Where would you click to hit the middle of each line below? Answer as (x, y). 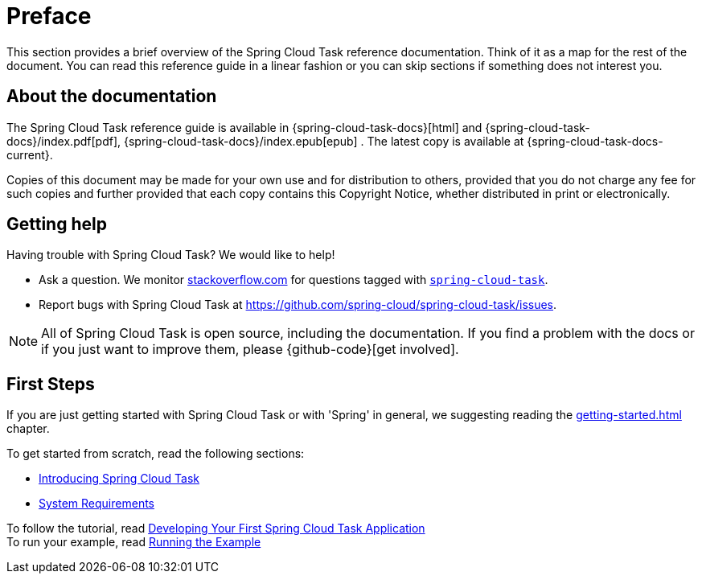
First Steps (51, 384)
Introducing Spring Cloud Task (119, 479)
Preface (49, 16)
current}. (30, 154)
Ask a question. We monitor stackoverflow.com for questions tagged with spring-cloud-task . (294, 280)
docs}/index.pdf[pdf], (64, 141)
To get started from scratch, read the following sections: (156, 454)
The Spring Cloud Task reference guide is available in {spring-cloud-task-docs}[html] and (244, 127)
